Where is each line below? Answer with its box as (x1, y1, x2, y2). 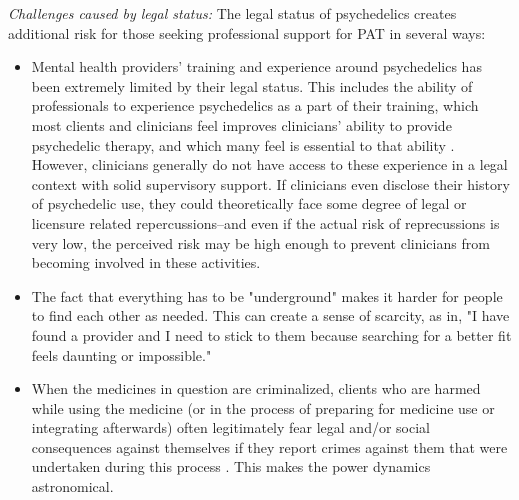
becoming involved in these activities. (31, 252, 261, 273)
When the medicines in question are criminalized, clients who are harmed (31, 378, 481, 399)
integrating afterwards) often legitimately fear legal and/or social (31, 417, 430, 438)
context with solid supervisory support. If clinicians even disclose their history (31, 173, 510, 194)
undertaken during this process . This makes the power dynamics (31, 456, 431, 477)
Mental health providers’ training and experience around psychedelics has (31, 56, 482, 77)
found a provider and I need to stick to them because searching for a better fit (31, 324, 512, 345)
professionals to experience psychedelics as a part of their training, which (31, 95, 479, 116)
